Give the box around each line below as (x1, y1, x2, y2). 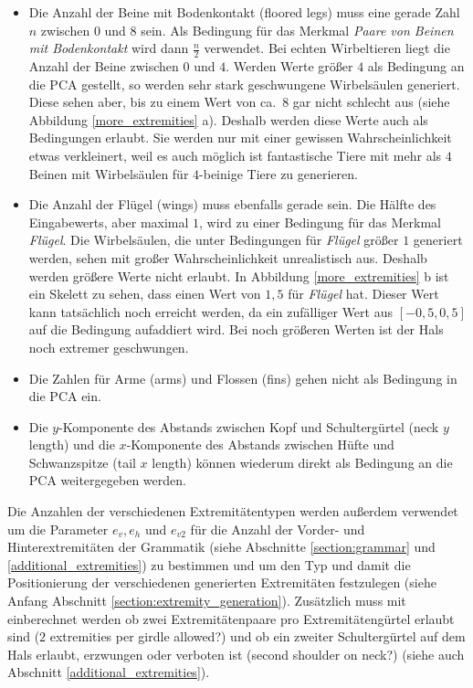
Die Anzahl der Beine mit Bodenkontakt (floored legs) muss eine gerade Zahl (28, 3, 460, 21)
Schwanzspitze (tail (28, 452, 136, 471)
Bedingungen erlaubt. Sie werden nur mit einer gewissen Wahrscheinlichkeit (28, 128, 452, 147)
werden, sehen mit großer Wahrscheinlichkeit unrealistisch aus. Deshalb (28, 248, 427, 267)
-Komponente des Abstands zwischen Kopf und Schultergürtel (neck (58, 417, 439, 436)
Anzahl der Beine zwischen (28, 57, 179, 76)
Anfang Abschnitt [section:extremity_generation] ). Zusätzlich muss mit (7, 591, 406, 610)
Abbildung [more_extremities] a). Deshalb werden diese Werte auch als (28, 110, 428, 129)
